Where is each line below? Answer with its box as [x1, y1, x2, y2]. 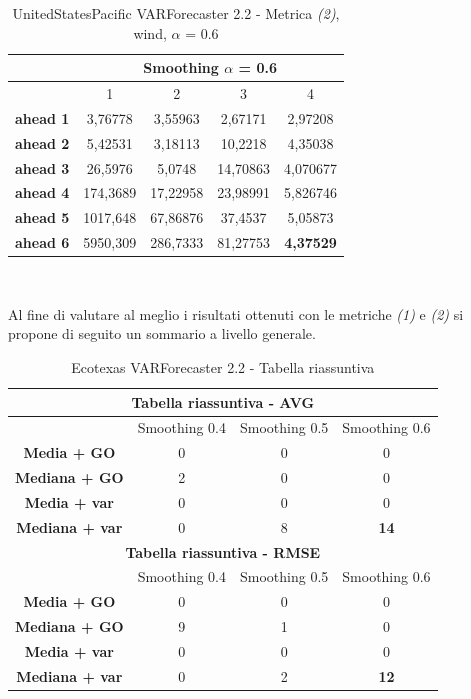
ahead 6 [15, 232, 70, 253]
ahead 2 [15, 132, 70, 153]
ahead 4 [15, 182, 70, 203]
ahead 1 [15, 107, 70, 128]
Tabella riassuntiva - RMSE [125, 541, 321, 562]
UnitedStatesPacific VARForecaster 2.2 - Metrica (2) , [12, 3, 340, 23]
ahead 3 [15, 157, 70, 178]
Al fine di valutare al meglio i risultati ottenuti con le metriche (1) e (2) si [8, 303, 464, 324]
